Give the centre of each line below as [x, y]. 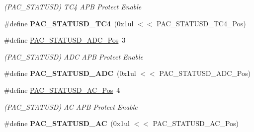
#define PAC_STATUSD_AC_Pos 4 [62, 90]
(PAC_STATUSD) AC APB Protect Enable [71, 106]
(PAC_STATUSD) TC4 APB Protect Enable [73, 6]
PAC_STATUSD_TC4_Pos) [201, 23]
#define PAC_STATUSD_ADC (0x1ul [70, 73]
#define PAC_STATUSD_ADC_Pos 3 [65, 40]
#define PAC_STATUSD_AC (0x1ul [67, 123]
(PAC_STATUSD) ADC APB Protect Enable [74, 56]
